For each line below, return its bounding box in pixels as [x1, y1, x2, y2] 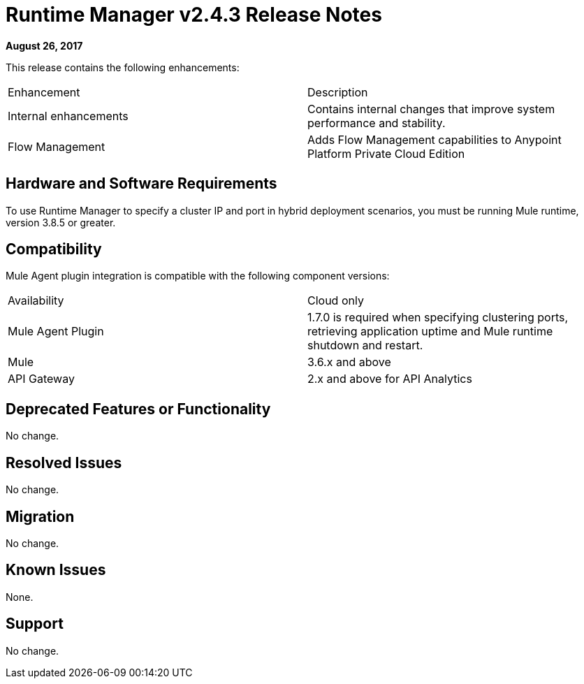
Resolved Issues [6, 453, 122, 472]
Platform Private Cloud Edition [307, 146, 465, 161]
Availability [8, 293, 64, 308]
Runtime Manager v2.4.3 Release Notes [6, 3, 382, 27]
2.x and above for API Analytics [307, 372, 472, 386]
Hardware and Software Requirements [6, 175, 277, 193]
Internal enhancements [8, 108, 129, 123]
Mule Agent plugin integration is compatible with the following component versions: [6, 270, 390, 282]
